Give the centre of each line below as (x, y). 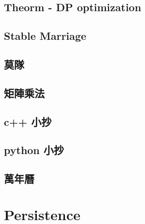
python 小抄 (34, 150)
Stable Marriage (45, 36)
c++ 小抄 (28, 121)
